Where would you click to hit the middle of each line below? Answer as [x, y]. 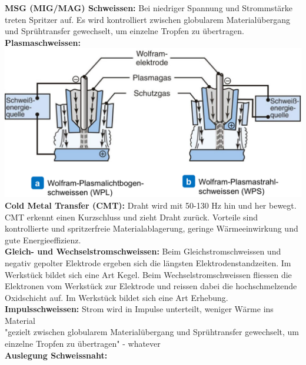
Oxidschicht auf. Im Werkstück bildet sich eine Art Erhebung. [117, 297]
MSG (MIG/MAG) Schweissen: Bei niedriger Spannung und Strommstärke [149, 8]
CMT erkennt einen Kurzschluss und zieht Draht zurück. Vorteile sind [132, 217]
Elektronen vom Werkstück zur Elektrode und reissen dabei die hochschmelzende [151, 286]
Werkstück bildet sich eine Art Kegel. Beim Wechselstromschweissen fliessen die [148, 274]
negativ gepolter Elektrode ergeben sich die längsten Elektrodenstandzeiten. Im [148, 262]
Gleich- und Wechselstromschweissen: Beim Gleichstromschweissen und [143, 251]
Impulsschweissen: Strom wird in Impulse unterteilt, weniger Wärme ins [139, 309]
